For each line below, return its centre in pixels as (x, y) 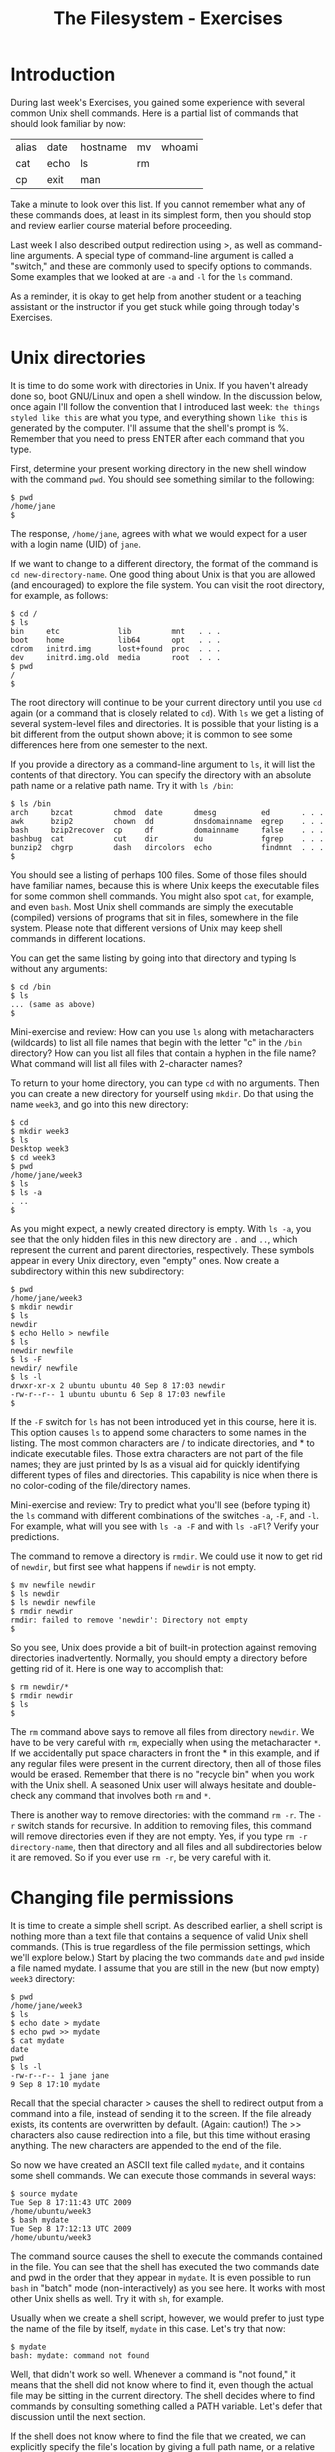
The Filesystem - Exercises (168, 18)
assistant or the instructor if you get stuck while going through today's (155, 306)
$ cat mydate (37, 2040)
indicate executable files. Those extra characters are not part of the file (157, 1453)
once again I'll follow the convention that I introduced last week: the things (165, 406)
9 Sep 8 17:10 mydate (55, 2084)
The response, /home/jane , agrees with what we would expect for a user (159, 533)
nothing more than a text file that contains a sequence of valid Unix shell (159, 1936)
